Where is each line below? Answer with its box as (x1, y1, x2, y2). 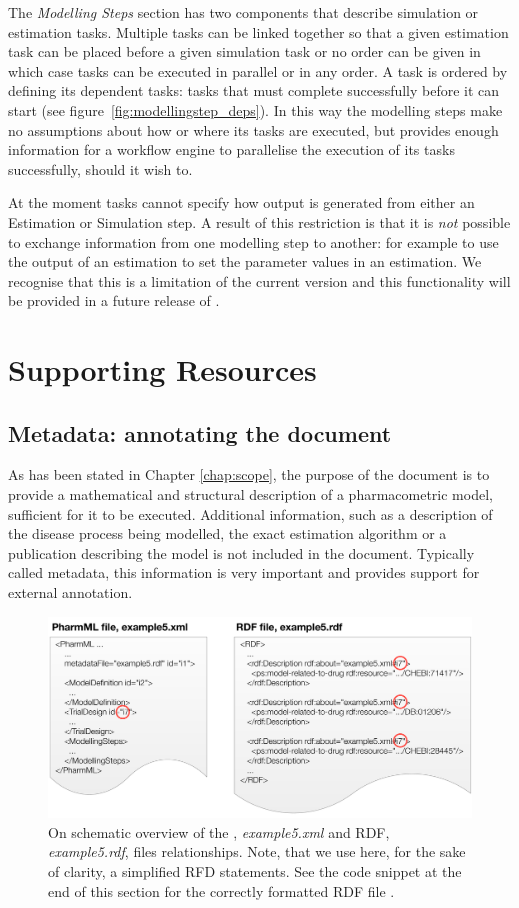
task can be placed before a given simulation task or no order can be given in (8, 41, 481, 62)
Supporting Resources (8, 349, 317, 390)
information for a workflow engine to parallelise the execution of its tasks (8, 139, 455, 160)
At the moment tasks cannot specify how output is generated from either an (8, 192, 475, 213)
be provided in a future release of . (8, 290, 220, 311)
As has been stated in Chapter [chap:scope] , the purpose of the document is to (8, 464, 490, 485)
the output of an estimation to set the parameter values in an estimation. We (8, 251, 482, 272)
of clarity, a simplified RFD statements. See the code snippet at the (48, 861, 462, 882)
